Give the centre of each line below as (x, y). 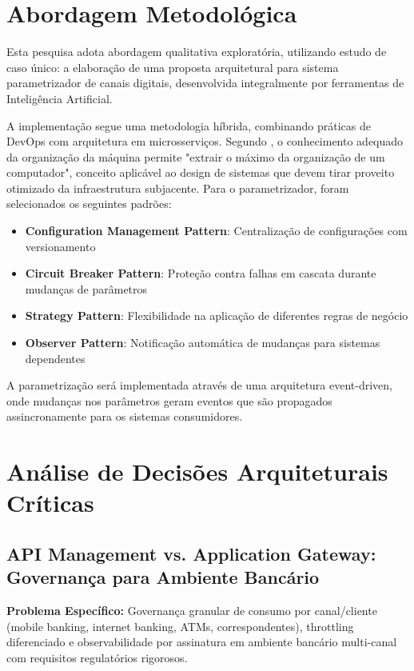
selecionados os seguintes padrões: (89, 204)
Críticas (50, 503)
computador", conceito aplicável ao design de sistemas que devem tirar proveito (201, 172)
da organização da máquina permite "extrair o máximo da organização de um (196, 156)
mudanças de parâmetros (86, 288)
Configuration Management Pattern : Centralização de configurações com (216, 231)
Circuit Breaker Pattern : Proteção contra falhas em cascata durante (201, 273)
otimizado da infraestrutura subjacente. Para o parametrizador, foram (178, 188)
